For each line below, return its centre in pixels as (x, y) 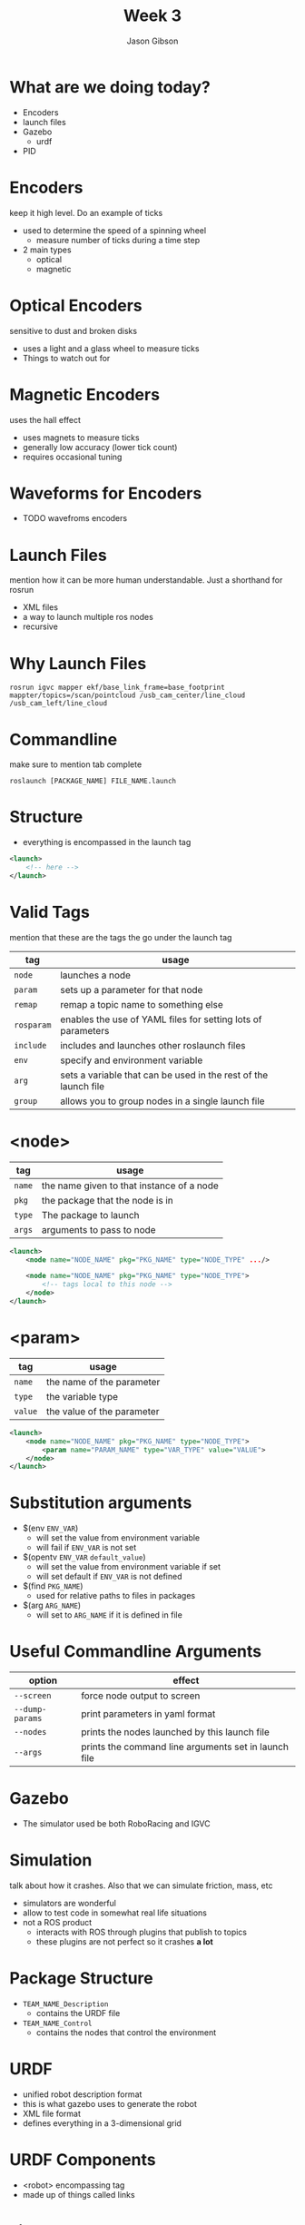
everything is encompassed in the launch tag (107, 842)
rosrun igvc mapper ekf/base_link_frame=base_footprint (117, 688)
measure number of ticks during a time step (118, 240)
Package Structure (81, 1979)
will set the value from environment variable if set (128, 1567)
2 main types (47, 250)
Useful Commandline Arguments (136, 1652)
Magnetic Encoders (85, 394)
